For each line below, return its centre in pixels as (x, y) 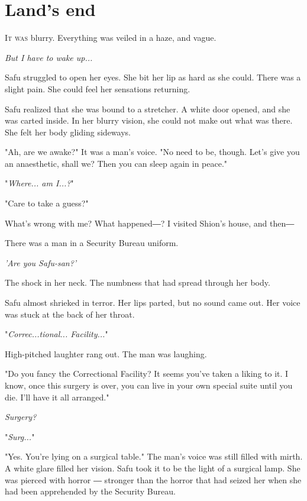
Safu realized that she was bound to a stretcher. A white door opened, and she (148, 109)
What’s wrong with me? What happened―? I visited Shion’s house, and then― (150, 223)
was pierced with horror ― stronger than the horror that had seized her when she (153, 479)
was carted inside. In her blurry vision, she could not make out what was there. (149, 120)
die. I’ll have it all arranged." (57, 397)
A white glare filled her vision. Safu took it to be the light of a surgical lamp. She (153, 468)
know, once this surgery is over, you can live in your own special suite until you (149, 385)
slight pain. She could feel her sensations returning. (98, 88)
